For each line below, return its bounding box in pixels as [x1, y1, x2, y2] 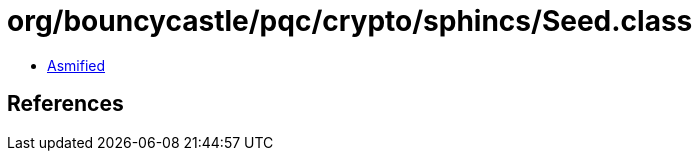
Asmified [47, 56, 106, 74]
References [7, 91, 124, 117]
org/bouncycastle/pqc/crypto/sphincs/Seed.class [7, 4, 693, 38]
